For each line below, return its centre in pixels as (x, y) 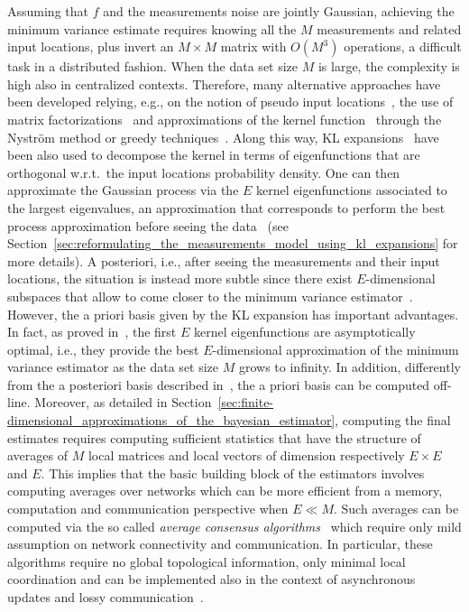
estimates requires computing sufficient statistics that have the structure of (214, 437)
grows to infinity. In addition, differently (349, 367)
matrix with (253, 46)
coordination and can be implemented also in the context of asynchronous (212, 579)
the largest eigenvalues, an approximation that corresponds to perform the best (226, 207)
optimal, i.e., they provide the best (103, 349)
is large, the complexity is (389, 66)
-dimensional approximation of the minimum (336, 349)
